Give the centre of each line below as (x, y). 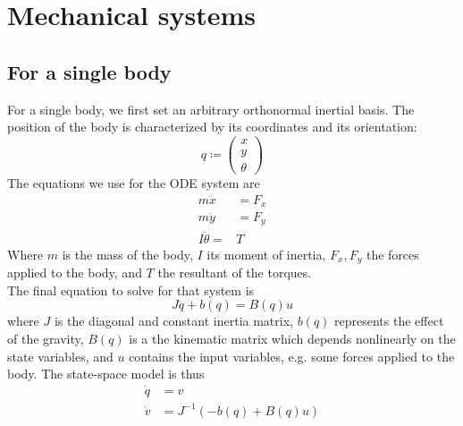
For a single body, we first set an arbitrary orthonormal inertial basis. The (211, 109)
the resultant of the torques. (235, 273)
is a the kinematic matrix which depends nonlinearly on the (292, 338)
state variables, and (60, 356)
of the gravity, (46, 338)
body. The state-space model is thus (106, 374)
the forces (392, 254)
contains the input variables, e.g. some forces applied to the (292, 356)
